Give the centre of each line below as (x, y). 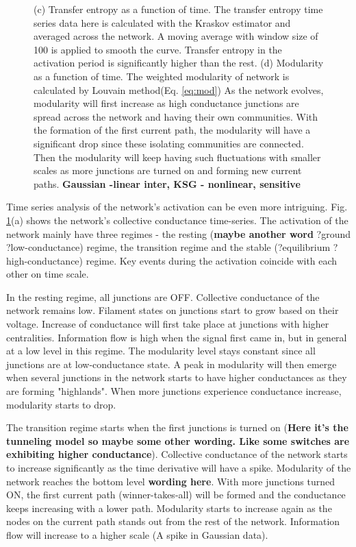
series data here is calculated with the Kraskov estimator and (162, 22)
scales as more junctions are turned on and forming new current (168, 170)
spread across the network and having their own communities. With (176, 116)
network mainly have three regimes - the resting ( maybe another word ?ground (178, 233)
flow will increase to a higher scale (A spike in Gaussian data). (137, 534)
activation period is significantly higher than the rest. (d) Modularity (179, 63)
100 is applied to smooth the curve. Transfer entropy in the (158, 49)
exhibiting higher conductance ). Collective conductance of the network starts (177, 454)
